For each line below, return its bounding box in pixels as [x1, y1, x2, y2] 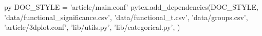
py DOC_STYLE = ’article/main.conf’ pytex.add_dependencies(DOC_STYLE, [4, 2, 258, 12]
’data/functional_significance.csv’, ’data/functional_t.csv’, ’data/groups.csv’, [4, 11, 248, 22]
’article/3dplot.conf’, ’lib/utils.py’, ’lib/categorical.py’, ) [4, 22, 180, 32]
